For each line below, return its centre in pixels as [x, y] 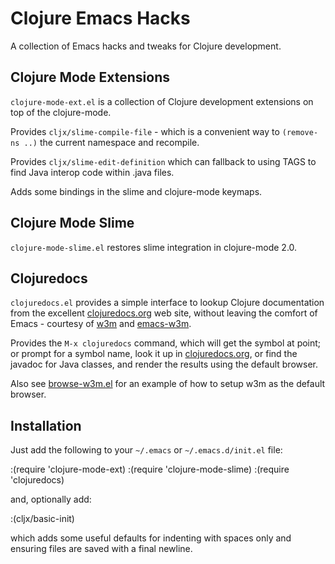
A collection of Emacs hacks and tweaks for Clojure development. [146, 46]
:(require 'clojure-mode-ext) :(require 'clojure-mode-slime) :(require [150, 469]
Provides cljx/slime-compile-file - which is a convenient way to [145, 131]
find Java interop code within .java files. [92, 172]
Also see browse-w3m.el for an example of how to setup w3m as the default [168, 384]
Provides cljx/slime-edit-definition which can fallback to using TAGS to [163, 161]
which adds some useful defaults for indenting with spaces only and [151, 538]
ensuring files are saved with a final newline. [101, 549]
